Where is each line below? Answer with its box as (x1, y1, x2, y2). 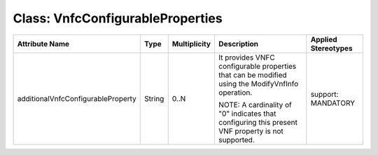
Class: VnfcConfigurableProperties (13, 11, 223, 26)
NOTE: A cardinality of (218, 100, 292, 109)
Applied (310, 34, 337, 44)
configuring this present (218, 117, 297, 127)
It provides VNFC (218, 53, 276, 62)
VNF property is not (218, 126, 283, 136)
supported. (218, 135, 255, 144)
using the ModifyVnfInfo (218, 79, 299, 88)
